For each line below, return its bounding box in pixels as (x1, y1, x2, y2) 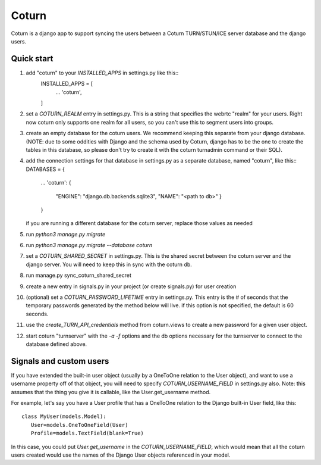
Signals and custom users (11, 356, 109, 366)
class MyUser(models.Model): (21, 413, 106, 420)
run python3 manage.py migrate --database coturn (26, 242, 153, 249)
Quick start (11, 54, 53, 64)
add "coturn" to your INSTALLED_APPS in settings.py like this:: (26, 69, 179, 76)
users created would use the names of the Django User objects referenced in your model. (11, 451, 231, 458)
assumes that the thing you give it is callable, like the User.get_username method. (11, 388, 211, 395)
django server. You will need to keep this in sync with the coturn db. (26, 261, 193, 268)
